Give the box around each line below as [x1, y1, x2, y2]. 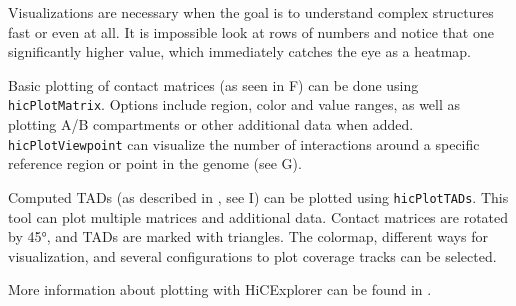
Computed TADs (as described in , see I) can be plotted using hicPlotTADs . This [8, 186, 509, 207]
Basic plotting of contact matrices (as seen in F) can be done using [8, 74, 419, 95]
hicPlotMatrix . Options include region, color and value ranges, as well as [8, 94, 461, 115]
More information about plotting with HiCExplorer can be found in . [8, 279, 432, 300]
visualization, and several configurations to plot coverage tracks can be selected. [8, 245, 497, 266]
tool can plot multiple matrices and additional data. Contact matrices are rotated [8, 206, 509, 227]
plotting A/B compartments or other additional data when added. [8, 114, 414, 135]
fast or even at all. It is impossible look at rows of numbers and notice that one [8, 21, 494, 42]
